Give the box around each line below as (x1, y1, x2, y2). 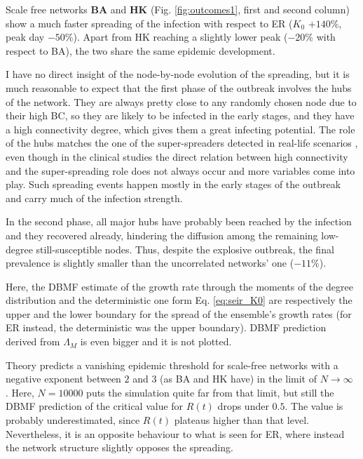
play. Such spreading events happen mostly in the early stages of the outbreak (6, 177, 341, 192)
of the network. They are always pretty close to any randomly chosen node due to (6, 94, 357, 109)
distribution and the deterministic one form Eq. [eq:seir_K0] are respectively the (6, 293, 352, 307)
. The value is (285, 399, 343, 413)
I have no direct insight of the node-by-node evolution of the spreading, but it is (6, 67, 350, 81)
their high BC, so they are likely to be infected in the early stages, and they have (6, 108, 355, 123)
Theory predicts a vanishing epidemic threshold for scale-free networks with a (6, 357, 338, 372)
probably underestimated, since (6, 413, 140, 427)
